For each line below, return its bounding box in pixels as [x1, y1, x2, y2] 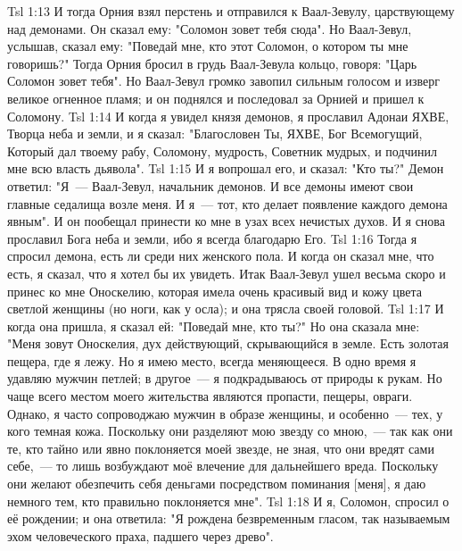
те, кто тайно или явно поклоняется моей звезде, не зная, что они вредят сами [7, 438, 434, 457]
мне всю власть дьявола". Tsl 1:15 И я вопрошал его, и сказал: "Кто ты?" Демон [7, 159, 444, 178]
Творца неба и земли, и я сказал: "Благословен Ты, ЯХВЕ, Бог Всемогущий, [7, 124, 423, 143]
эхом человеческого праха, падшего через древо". [7, 526, 274, 545]
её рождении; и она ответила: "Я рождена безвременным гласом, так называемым [7, 509, 450, 528]
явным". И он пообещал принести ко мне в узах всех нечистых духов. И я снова [7, 212, 445, 230]
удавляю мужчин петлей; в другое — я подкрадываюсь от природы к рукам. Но [7, 369, 442, 388]
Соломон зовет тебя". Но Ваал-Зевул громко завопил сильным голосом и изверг [7, 71, 441, 90]
